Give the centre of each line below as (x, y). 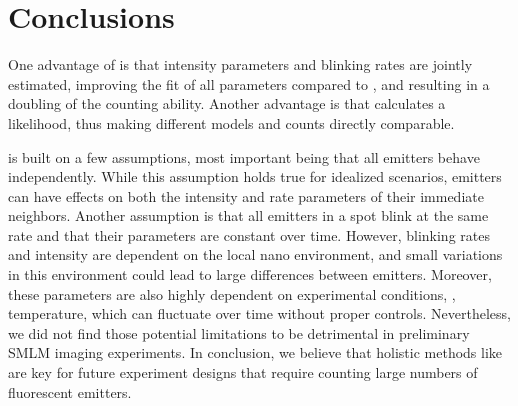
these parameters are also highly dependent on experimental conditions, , (232, 293)
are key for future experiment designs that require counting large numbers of (243, 372)
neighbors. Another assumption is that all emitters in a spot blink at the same (248, 215)
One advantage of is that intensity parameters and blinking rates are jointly (240, 64)
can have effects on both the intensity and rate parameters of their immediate (246, 195)
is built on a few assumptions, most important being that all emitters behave (244, 156)
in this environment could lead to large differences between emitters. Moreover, (250, 274)
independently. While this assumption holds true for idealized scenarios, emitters (255, 176)
